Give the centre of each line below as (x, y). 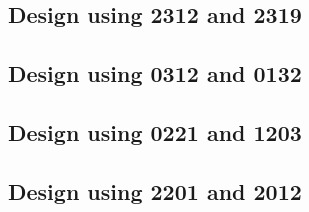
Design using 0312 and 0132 (155, 73)
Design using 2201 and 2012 (155, 190)
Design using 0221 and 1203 (155, 131)
